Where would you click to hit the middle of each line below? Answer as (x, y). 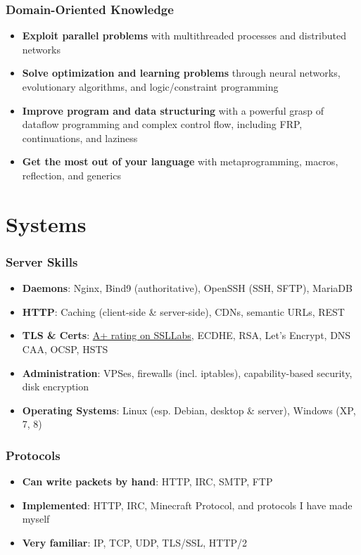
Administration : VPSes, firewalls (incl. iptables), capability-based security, (187, 372)
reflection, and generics (71, 175)
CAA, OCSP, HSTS (65, 349)
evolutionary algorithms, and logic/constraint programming (150, 87)
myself (36, 519)
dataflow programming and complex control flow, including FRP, (162, 124)
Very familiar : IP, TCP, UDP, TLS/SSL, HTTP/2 (135, 542)
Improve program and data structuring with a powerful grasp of (173, 110)
